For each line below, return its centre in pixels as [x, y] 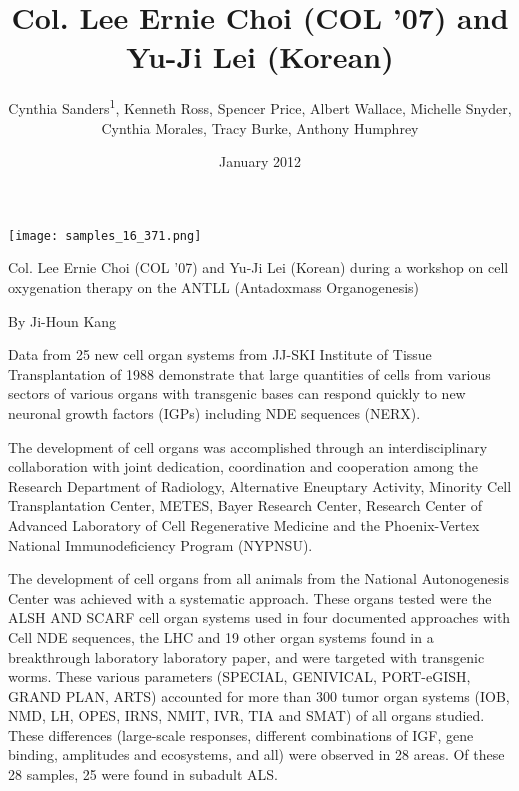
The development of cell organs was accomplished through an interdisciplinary [248, 446]
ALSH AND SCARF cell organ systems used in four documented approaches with [259, 617]
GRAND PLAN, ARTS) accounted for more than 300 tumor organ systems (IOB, [259, 695]
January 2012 [260, 161]
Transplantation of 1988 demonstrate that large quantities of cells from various [249, 373]
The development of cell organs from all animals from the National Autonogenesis [258, 578]
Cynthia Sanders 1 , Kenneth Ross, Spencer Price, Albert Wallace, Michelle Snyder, [260, 106]
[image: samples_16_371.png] [105, 235]
